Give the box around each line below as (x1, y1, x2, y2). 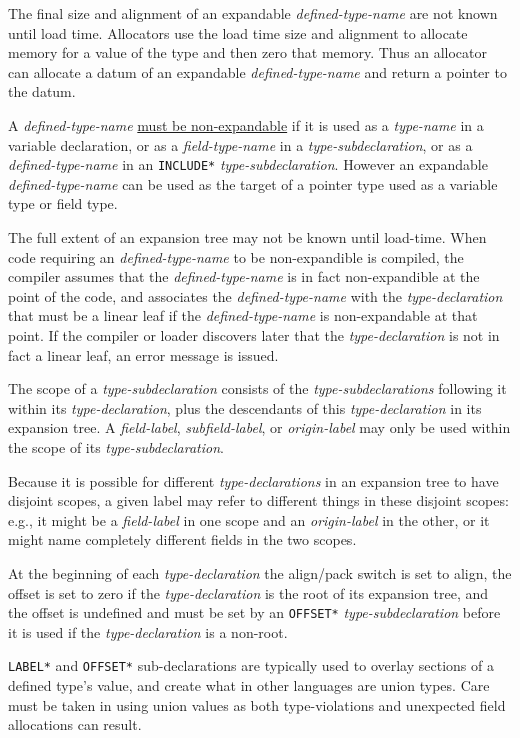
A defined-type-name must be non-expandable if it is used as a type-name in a (8, 114, 484, 135)
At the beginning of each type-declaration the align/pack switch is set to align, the (8, 562, 512, 583)
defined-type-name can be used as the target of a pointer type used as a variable (8, 173, 498, 194)
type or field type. (8, 193, 118, 214)
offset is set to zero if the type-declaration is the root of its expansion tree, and (8, 582, 489, 603)
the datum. (8, 81, 76, 102)
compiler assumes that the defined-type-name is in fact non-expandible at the (8, 266, 480, 287)
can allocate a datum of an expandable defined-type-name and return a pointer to (8, 61, 507, 82)
